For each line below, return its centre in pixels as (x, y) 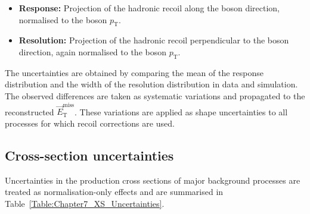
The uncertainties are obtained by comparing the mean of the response (134, 72)
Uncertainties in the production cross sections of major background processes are (153, 180)
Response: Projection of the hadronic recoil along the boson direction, (149, 8)
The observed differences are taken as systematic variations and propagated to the (155, 95)
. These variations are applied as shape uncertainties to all (181, 111)
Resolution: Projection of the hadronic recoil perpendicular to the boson (154, 40)
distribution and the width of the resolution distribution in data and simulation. (151, 84)
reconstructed (30, 111)
